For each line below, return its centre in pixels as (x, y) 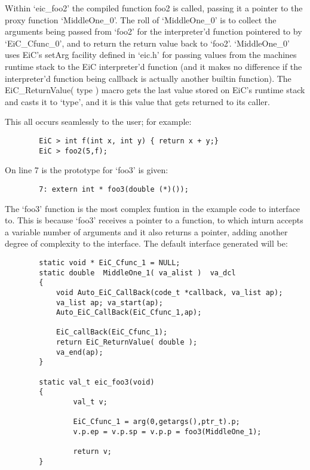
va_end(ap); (79, 352)
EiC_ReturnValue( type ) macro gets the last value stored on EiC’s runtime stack (155, 90)
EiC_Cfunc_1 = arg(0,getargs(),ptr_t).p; (156, 422)
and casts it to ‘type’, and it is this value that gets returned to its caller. (137, 101)
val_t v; (90, 402)
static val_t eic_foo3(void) (97, 382)
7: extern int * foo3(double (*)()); (114, 189)
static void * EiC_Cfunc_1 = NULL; (110, 262)
